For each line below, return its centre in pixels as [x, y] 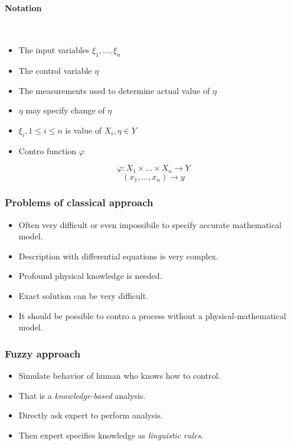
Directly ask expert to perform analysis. [91, 415]
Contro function [48, 150]
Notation [23, 7]
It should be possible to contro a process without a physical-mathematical [152, 315]
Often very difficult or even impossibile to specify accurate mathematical [150, 224]
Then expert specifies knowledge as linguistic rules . [111, 435]
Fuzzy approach [43, 353]
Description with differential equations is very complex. [118, 256]
